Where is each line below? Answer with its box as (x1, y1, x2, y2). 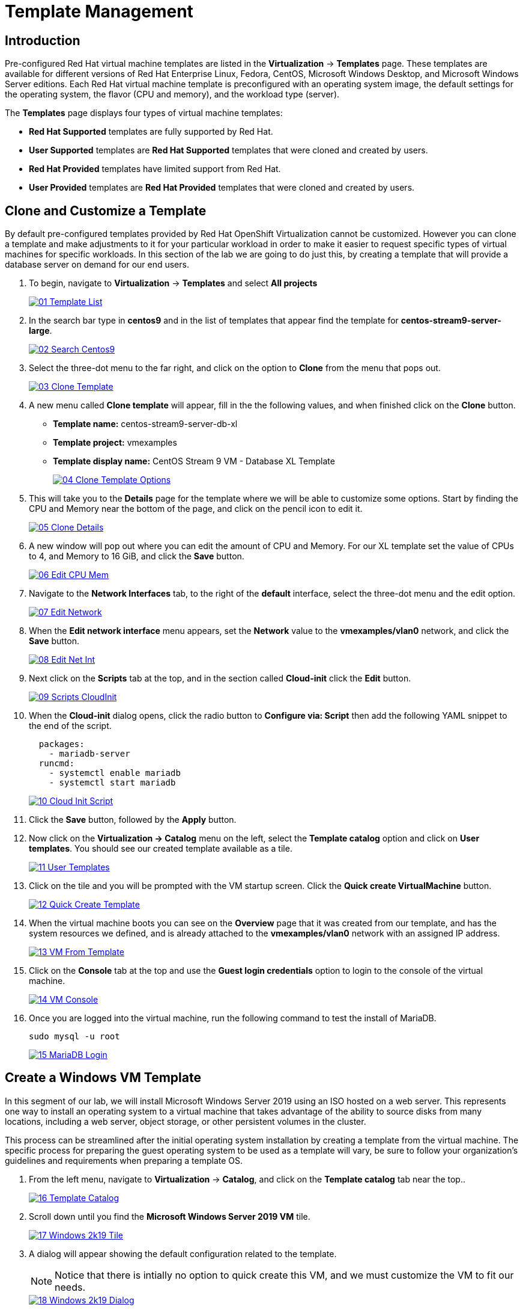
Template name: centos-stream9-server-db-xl (53, 419, 238, 429)
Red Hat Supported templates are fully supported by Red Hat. (29, 126, 273, 137)
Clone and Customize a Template (5, 203, 207, 218)
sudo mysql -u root (29, 1032, 120, 1042)
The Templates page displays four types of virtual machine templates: (5, 108, 283, 118)
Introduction (5, 32, 80, 48)
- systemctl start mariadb (49, 778, 176, 788)
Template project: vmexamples (53, 437, 177, 448)
